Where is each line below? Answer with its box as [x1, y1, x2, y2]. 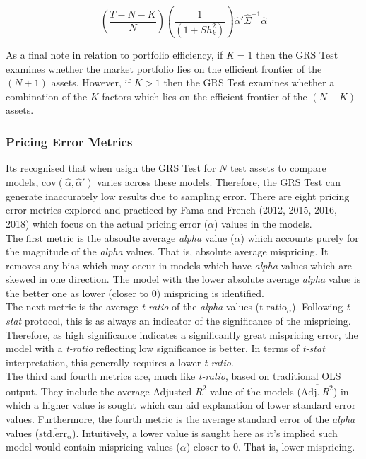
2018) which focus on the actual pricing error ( [6, 216, 208, 231]
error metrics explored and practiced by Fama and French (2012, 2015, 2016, [6, 202, 337, 217]
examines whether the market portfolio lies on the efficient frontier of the [6, 61, 322, 76]
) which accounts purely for [240, 230, 359, 245]
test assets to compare [230, 161, 326, 175]
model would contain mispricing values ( [6, 439, 180, 454]
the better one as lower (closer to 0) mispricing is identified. [6, 285, 264, 300]
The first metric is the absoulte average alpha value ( [6, 230, 235, 245]
